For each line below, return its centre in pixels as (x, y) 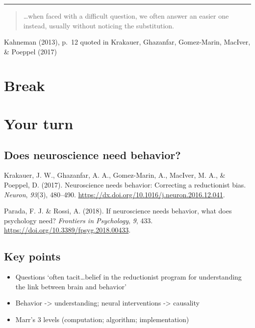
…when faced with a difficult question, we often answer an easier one (126, 16)
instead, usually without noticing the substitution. (99, 25)
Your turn (39, 123)
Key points (32, 256)
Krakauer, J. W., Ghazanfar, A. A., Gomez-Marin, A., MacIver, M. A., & (115, 175)
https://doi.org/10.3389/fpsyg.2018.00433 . (67, 230)
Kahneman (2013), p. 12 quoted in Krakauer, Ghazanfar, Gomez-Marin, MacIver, (127, 42)
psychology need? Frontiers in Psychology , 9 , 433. (78, 220)
